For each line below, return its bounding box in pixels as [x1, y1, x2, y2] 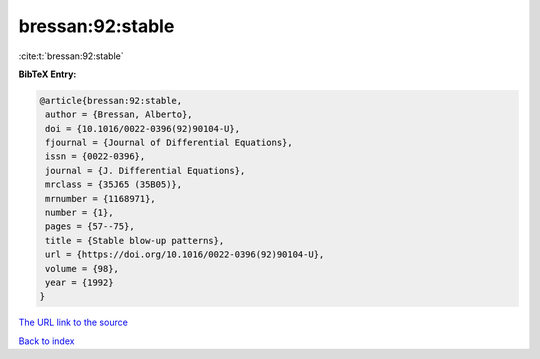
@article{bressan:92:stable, [39, 95, 183, 106]
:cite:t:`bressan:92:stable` [18, 50, 124, 62]
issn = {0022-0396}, [45, 151, 146, 162]
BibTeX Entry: [18, 68, 77, 80]
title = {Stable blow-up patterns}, [45, 235, 225, 246]
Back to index [18, 335, 75, 347]
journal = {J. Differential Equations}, [45, 165, 246, 176]
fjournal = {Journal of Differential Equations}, [45, 137, 294, 149]
